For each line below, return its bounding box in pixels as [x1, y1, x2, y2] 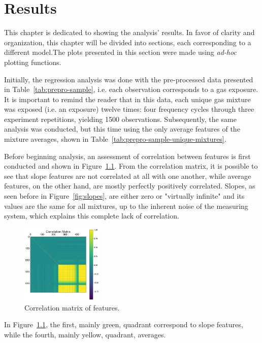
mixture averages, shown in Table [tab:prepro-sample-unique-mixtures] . [4, 134, 226, 144]
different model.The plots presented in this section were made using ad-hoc [4, 47, 237, 57]
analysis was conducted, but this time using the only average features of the [4, 123, 240, 134]
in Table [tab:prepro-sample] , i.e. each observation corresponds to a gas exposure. [4, 84, 258, 95]
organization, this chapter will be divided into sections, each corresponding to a [4, 37, 251, 47]
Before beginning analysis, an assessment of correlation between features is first [4, 150, 251, 161]
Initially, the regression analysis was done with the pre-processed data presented [4, 74, 253, 84]
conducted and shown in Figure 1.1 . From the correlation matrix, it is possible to [4, 161, 258, 171]
